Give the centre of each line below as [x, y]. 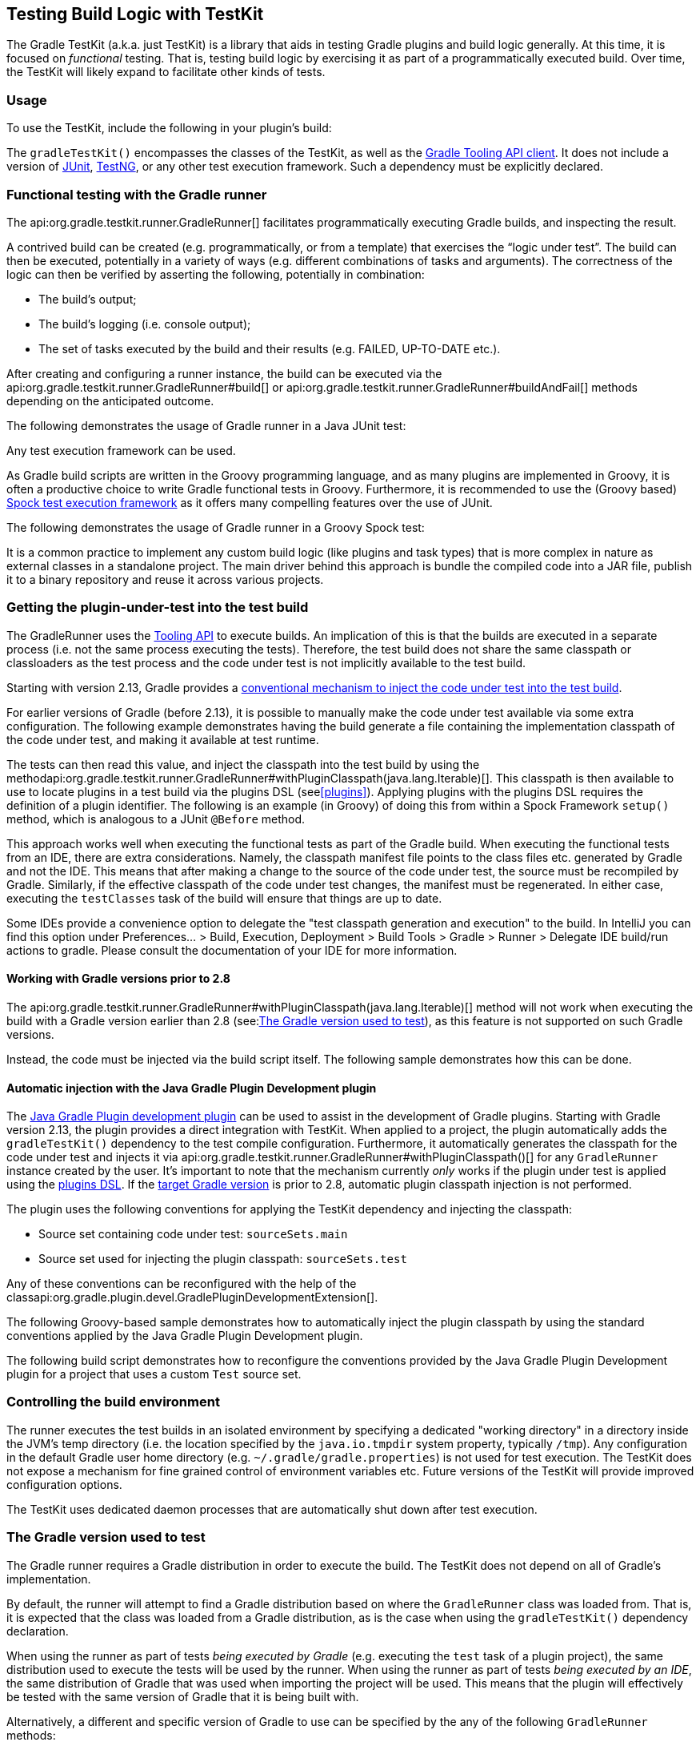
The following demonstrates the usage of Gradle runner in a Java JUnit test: [206, 425]
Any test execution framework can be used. [121, 450]
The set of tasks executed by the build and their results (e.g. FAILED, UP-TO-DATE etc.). [270, 348]
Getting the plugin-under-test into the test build [158, 607]
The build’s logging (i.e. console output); [145, 324]
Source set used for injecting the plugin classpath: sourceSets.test [223, 1259]
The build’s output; [88, 299]
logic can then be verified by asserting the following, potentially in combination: [216, 274]
